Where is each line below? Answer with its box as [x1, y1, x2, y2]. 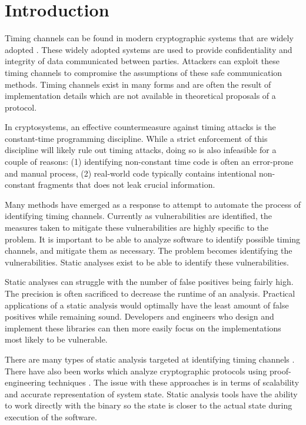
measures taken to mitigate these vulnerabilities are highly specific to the [5, 221, 269, 234]
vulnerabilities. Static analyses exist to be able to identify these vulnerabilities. [5, 255, 289, 268]
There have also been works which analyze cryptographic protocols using [5, 364, 267, 377]
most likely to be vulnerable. [5, 333, 108, 346]
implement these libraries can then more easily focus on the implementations [5, 321, 281, 334]
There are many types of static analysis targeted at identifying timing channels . [5, 353, 295, 365]
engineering [5, 376, 46, 389]
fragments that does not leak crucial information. [38, 178, 215, 191]
